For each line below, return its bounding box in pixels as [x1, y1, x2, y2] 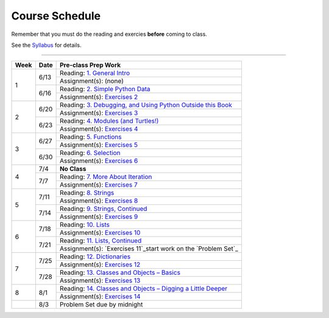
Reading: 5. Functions [59, 133, 122, 141]
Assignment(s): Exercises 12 [59, 260, 141, 269]
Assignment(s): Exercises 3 [59, 109, 138, 117]
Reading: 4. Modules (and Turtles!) [59, 117, 159, 125]
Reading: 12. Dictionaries [59, 252, 131, 261]
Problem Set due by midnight [59, 300, 143, 309]
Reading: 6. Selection [59, 149, 121, 157]
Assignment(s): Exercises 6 [59, 157, 138, 165]
